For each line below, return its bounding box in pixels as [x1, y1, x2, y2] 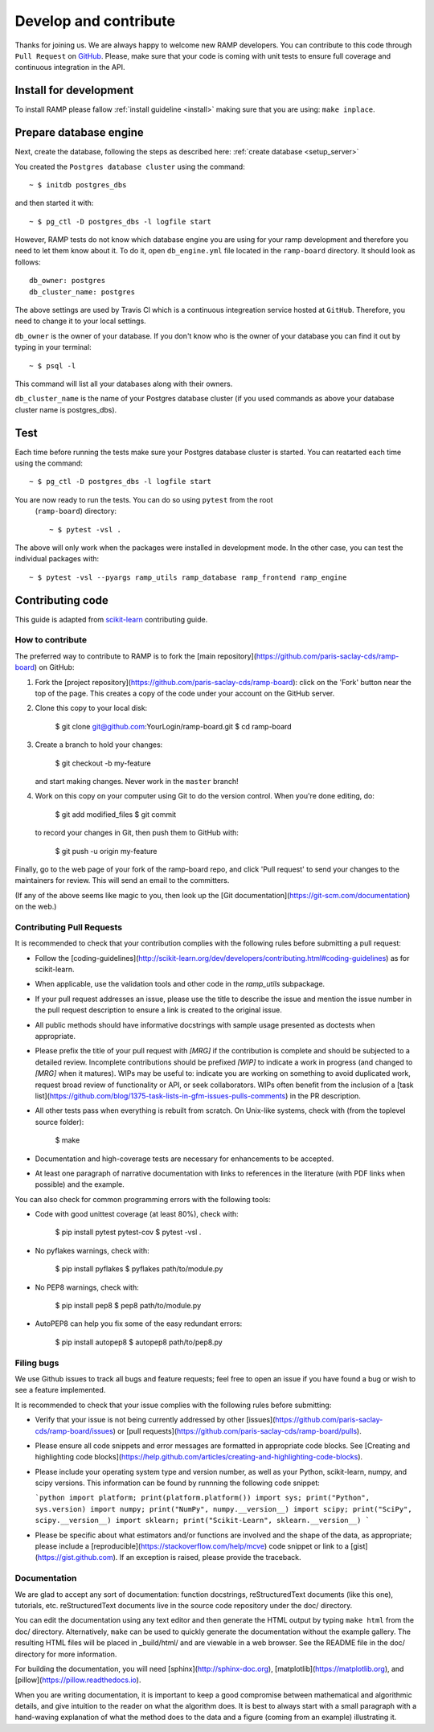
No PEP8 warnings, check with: [35, 1283, 140, 1292]
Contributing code [14, 593, 108, 607]
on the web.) [14, 901, 57, 912]
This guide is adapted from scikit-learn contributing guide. [14, 614, 208, 624]
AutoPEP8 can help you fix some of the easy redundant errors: [35, 1319, 243, 1328]
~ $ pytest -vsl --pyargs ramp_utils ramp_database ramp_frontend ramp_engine [29, 573, 347, 582]
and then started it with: [14, 198, 94, 208]
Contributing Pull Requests [14, 921, 123, 933]
